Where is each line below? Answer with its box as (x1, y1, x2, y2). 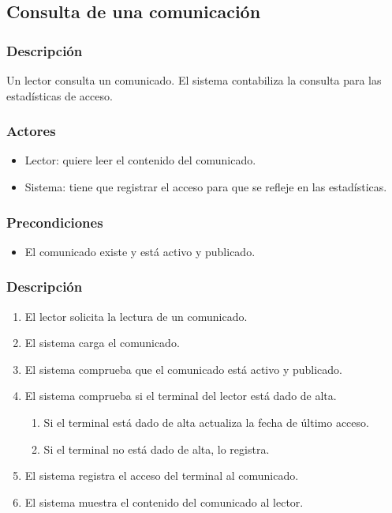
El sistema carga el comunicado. (24, 334, 180, 351)
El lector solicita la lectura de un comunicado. (24, 307, 248, 324)
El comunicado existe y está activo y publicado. (24, 243, 256, 259)
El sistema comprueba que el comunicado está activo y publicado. (24, 360, 342, 377)
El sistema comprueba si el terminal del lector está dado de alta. (24, 387, 337, 404)
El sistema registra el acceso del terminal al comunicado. (24, 467, 299, 484)
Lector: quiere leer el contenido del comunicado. (24, 152, 256, 168)
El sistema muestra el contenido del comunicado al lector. (24, 493, 304, 510)
